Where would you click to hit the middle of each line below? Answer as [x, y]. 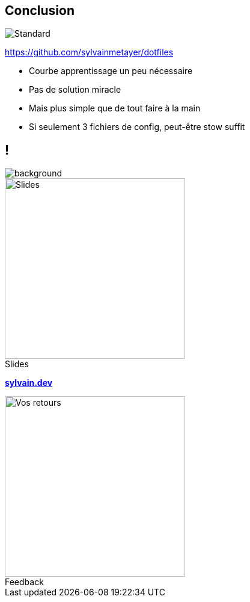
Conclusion [40, 11]
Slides [17, 364]
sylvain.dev [29, 383]
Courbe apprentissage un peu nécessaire [111, 71]
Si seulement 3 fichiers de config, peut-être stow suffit [137, 127]
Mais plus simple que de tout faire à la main [115, 108]
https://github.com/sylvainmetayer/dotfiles [89, 52]
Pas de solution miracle [75, 90]
